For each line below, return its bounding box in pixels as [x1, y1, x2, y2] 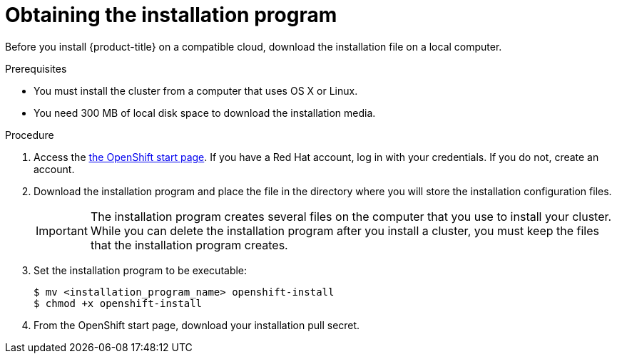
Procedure [5, 128, 54, 141]
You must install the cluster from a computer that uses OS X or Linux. [34, 84, 358, 97]
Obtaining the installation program [5, 3, 337, 27]
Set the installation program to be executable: [34, 264, 248, 276]
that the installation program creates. [90, 237, 288, 252]
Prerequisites [5, 62, 67, 75]
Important [36, 223, 88, 238]
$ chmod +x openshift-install [34, 297, 203, 309]
